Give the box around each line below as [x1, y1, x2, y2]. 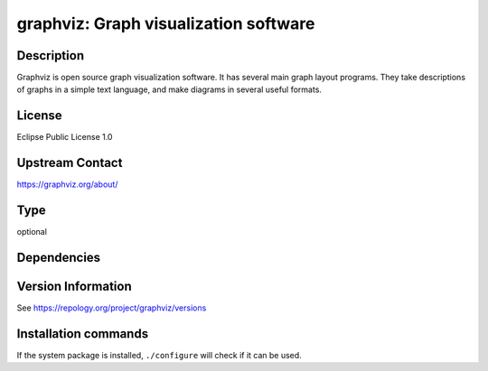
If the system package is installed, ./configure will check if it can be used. [16, 350, 302, 360]
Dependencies [16, 249, 101, 265]
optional [16, 227, 47, 237]
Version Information [16, 279, 132, 293]
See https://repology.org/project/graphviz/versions [16, 302, 207, 313]
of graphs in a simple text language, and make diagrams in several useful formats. [16, 84, 323, 95]
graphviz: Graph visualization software [16, 14, 315, 33]
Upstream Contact [16, 155, 123, 171]
